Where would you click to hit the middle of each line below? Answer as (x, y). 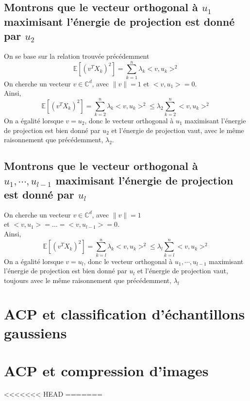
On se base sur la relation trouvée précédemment (77, 56)
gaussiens (35, 332)
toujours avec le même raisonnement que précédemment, (88, 280)
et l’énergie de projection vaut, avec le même (178, 130)
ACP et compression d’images (106, 371)
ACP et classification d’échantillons (125, 313)
